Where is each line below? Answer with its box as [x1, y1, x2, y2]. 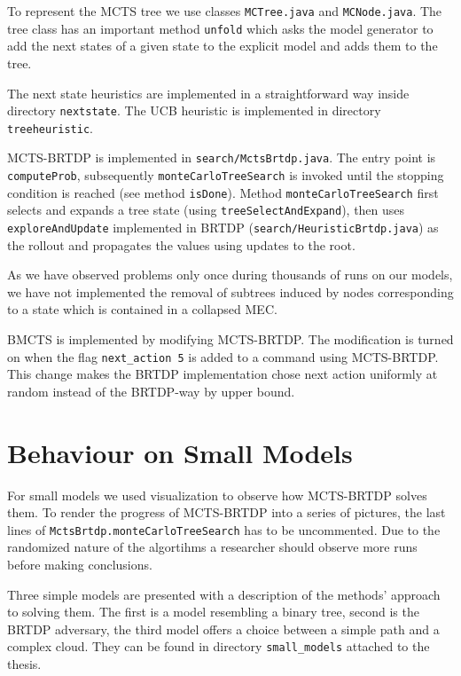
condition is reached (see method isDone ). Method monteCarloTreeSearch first [7, 183, 439, 201]
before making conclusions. [7, 555, 152, 574]
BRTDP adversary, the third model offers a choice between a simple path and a [7, 619, 440, 638]
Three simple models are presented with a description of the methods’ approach [7, 585, 441, 603]
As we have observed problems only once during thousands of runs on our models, [7, 265, 453, 284]
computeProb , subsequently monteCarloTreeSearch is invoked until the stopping [7, 166, 444, 185]
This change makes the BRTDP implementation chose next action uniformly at [7, 365, 438, 383]
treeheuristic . [7, 118, 93, 137]
